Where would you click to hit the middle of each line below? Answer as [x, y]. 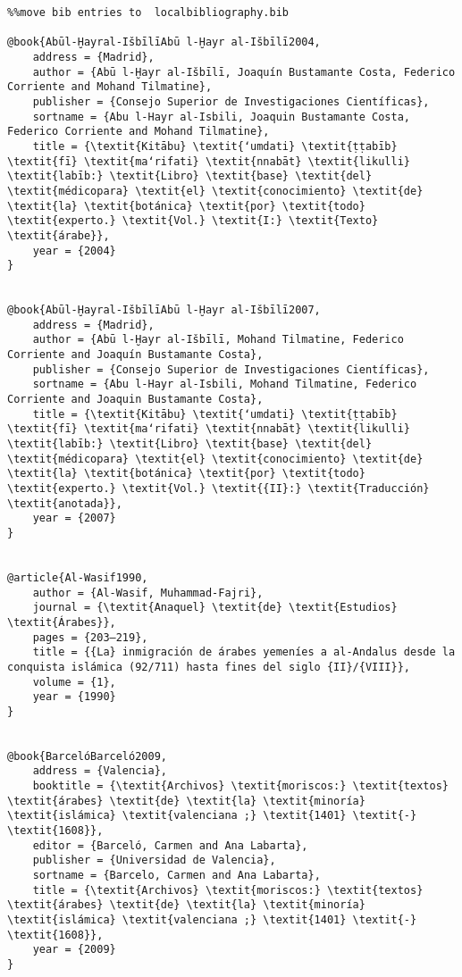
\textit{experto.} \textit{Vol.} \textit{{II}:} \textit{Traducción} [218, 488]
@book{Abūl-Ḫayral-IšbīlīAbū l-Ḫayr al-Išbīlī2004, [164, 42]
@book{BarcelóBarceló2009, [87, 756]
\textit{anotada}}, [65, 503]
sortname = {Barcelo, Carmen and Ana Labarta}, [176, 876]
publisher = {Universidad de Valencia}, [154, 860]
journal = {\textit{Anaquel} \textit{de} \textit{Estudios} [215, 608]
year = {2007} [74, 518]
